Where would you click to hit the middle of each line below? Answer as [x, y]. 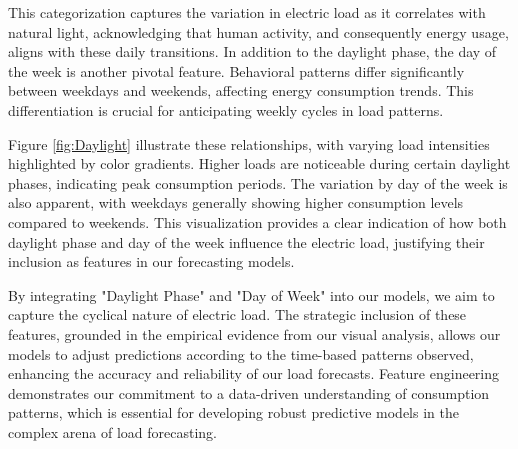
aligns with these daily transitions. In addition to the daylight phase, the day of [252, 51]
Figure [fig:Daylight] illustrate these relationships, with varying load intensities [249, 143]
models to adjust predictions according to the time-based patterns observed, [241, 353]
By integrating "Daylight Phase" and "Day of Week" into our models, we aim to [251, 294]
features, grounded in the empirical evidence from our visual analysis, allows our [254, 333]
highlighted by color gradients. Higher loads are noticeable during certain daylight [259, 163]
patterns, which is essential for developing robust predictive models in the [233, 412]
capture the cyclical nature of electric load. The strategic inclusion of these [237, 314]
